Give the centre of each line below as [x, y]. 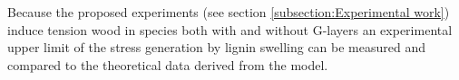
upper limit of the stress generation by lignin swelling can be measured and [216, 47]
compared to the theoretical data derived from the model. [168, 64]
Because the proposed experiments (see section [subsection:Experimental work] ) [229, 12]
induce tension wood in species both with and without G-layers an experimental [230, 29]
